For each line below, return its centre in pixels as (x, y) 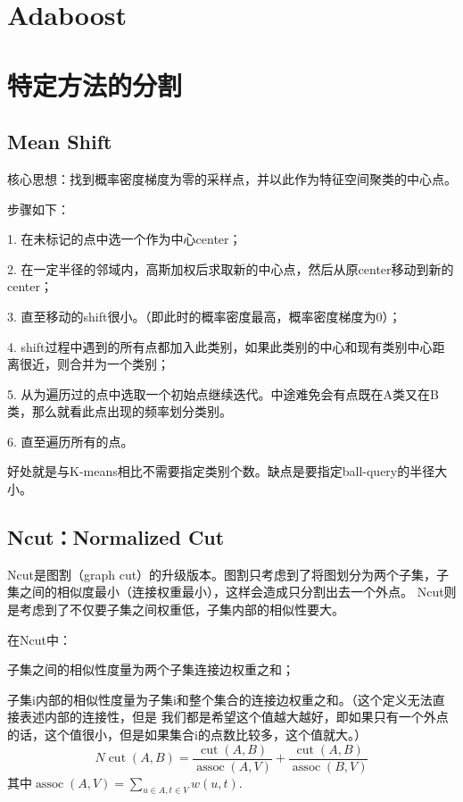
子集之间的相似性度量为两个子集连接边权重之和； (151, 669)
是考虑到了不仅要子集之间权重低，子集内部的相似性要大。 (176, 610)
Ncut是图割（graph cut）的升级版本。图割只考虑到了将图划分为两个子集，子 (228, 574)
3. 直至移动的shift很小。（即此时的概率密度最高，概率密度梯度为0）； (204, 316)
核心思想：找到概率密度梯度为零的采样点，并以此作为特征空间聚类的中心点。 (232, 178)
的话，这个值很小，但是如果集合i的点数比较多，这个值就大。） (187, 735)
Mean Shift (60, 142)
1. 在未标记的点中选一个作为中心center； (124, 239)
